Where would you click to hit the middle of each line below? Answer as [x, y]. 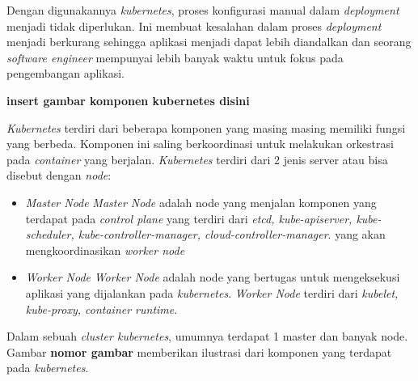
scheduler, [50, 234]
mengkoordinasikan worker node [105, 250]
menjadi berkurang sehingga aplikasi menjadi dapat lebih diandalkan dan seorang [209, 42]
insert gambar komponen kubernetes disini [128, 100]
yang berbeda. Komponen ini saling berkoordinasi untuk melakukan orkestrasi [200, 144]
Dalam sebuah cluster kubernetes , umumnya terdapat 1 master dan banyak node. [207, 336]
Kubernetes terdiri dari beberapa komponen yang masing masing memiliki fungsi [206, 127]
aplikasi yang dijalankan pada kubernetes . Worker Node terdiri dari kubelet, [212, 292]
